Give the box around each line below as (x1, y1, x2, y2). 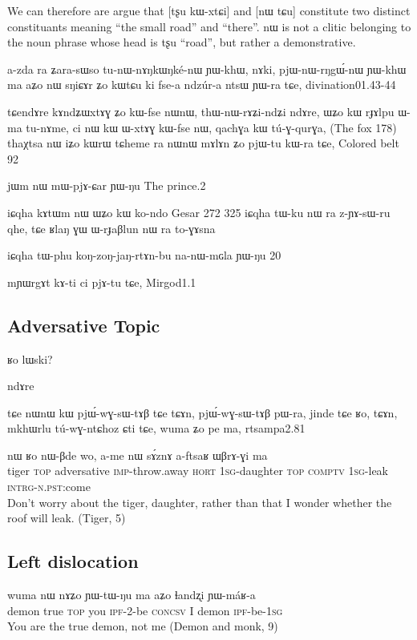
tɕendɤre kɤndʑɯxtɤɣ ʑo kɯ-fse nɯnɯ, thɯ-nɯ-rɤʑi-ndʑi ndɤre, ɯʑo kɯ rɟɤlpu (7, 103, 395, 119)
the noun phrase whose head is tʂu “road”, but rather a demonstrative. (7, 34, 356, 50)
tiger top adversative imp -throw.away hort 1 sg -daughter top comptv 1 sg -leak (7, 462, 389, 479)
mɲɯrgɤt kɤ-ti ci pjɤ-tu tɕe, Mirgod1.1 (7, 273, 196, 290)
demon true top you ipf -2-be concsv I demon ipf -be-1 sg (7, 602, 283, 618)
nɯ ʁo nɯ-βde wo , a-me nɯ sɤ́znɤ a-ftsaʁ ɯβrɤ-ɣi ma (7, 446, 268, 463)
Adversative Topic (7, 312, 160, 337)
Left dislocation (7, 549, 139, 574)
